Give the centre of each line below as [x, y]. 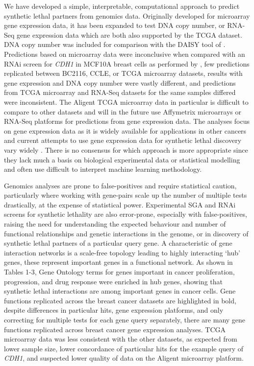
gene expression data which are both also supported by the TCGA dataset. [129, 34]
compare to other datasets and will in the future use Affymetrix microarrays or [123, 111]
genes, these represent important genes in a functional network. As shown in [118, 262]
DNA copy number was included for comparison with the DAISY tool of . [115, 44]
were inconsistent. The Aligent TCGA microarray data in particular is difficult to [126, 102]
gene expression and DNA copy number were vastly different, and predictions [120, 82]
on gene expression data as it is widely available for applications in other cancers [125, 130]
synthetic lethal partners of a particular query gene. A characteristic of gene [118, 243]
